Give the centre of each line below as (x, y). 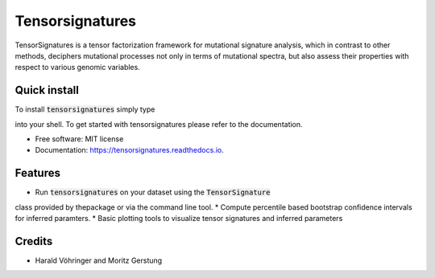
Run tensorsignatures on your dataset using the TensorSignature (153, 192)
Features (37, 173)
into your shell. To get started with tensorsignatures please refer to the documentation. (159, 124)
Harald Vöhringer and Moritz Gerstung (99, 260)
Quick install (47, 90)
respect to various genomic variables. (77, 67)
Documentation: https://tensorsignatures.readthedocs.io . (130, 150)
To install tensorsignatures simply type (85, 109)
